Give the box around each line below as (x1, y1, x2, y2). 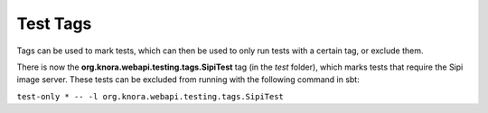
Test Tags (16, 14, 92, 33)
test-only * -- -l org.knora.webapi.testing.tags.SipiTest (16, 91, 285, 101)
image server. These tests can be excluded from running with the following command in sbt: (16, 74, 361, 85)
